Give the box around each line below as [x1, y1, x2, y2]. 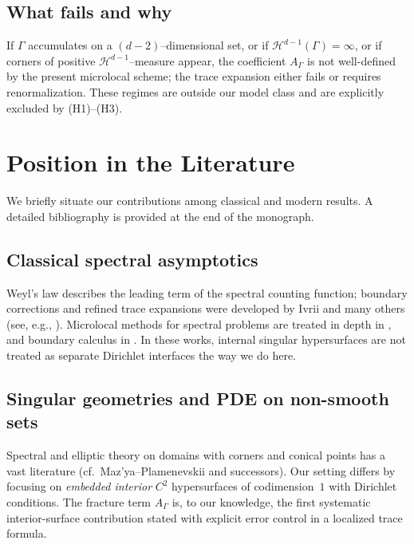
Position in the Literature [6, 146, 295, 179]
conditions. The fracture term [6, 494, 152, 510]
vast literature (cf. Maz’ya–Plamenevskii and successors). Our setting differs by [6, 462, 396, 479]
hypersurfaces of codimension [172, 478, 314, 495]
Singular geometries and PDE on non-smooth [6, 386, 389, 411]
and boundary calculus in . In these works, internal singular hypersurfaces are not [6, 331, 406, 348]
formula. [6, 525, 47, 542]
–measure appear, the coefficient [128, 52, 286, 69]
